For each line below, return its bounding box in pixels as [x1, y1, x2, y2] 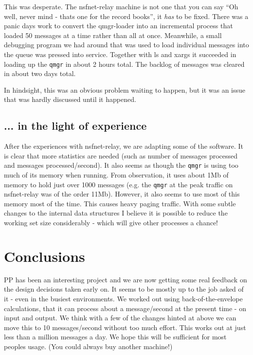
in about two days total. [4, 68, 76, 79]
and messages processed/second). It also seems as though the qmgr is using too [4, 160, 238, 170]
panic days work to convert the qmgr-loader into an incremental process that [4, 20, 233, 31]
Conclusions [4, 246, 85, 266]
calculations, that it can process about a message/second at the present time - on [4, 303, 246, 313]
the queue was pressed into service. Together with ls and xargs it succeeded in [4, 49, 236, 59]
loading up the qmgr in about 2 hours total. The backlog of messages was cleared [4, 59, 245, 69]
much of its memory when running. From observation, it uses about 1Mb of [4, 170, 229, 180]
